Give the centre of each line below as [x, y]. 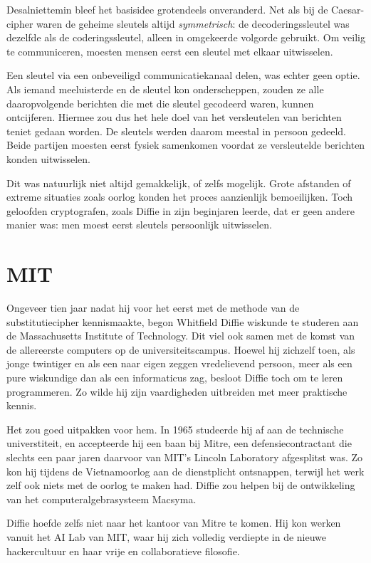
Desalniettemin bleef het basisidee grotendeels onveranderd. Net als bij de [167, 9]
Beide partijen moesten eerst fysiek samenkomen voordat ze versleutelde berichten [186, 145]
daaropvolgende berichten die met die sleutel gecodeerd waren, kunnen [160, 103]
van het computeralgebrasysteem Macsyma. [101, 499]
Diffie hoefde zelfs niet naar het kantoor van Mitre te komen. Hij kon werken [174, 523]
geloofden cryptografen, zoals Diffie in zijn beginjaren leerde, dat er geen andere [181, 210]
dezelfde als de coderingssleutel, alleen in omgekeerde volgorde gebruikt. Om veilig [186, 37]
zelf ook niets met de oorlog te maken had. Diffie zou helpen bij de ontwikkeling [181, 485]
